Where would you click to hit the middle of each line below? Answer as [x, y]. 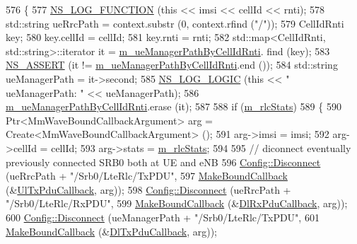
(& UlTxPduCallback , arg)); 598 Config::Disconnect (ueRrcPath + [148, 189]
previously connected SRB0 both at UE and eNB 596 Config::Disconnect [163, 162]
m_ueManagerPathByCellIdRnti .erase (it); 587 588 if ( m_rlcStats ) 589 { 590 [174, 106]
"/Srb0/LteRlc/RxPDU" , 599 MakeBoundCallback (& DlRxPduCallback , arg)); [177, 203]
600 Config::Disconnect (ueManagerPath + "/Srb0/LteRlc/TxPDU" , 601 [163, 217]
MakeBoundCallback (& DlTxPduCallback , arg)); [111, 231]
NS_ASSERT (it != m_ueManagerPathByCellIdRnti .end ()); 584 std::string [172, 65]
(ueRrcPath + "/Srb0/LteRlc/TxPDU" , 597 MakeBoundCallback [147, 176]
